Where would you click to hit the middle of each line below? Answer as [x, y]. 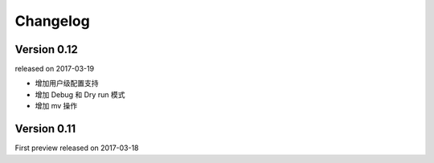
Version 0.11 [45, 129]
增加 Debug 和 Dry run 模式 [80, 94]
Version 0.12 [46, 49]
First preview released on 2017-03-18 [77, 148]
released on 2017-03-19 [55, 69]
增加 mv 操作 [56, 106]
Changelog [52, 21]
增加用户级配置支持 [67, 84]
